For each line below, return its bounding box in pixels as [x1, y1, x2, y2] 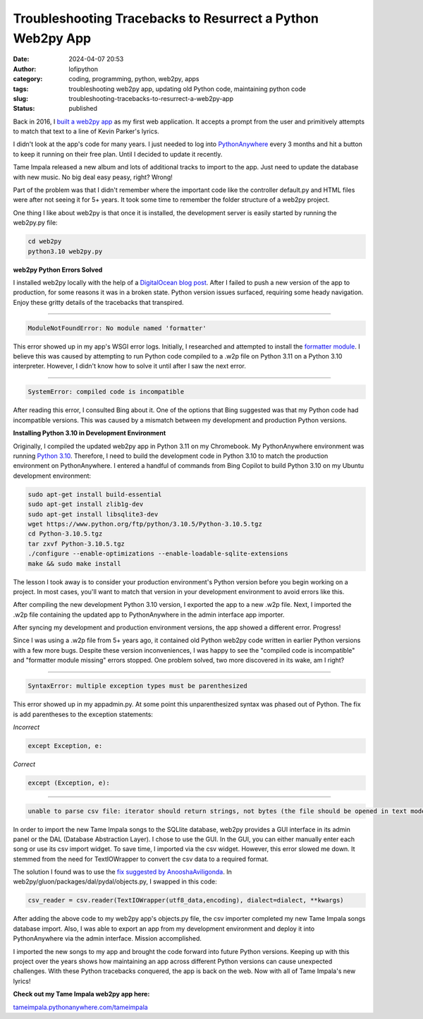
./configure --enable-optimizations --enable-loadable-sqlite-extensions [27, 550, 288, 557]
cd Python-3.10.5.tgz [27, 530, 103, 538]
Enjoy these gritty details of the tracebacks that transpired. [13, 298, 184, 306]
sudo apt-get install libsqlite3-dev [27, 510, 159, 518]
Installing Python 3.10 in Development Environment [13, 429, 166, 438]
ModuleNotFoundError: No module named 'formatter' [27, 324, 207, 332]
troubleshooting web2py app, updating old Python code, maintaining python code [68, 85, 307, 93]
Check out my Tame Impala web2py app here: [13, 990, 150, 999]
